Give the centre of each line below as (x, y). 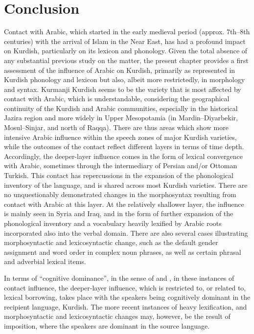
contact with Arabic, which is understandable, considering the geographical (117, 99)
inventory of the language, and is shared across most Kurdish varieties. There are (126, 185)
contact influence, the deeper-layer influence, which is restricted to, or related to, (125, 287)
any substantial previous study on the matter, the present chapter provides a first (126, 60)
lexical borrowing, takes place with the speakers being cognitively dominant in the (127, 297)
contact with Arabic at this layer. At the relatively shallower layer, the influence (124, 204)
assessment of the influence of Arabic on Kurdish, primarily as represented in (120, 70)
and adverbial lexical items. (45, 261)
